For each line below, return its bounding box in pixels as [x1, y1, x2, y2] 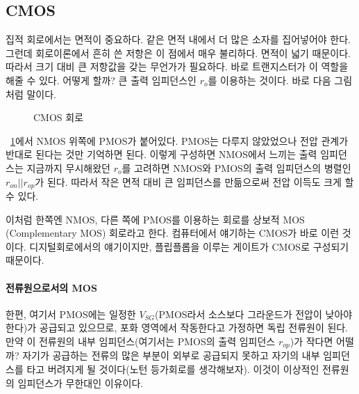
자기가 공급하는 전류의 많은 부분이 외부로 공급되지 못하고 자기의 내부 [22, 348, 320, 363]
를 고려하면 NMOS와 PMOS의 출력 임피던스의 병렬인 [122, 160, 351, 175]
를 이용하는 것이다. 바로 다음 [208, 72, 331, 87]
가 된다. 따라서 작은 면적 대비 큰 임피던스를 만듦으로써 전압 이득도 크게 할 [35, 174, 354, 189]
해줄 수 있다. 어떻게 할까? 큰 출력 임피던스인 [6, 72, 197, 87]
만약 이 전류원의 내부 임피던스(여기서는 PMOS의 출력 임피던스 [6, 333, 276, 348]
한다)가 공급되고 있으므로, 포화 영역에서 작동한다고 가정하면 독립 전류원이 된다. [6, 320, 349, 335]
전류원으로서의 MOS [6, 280, 97, 294]
